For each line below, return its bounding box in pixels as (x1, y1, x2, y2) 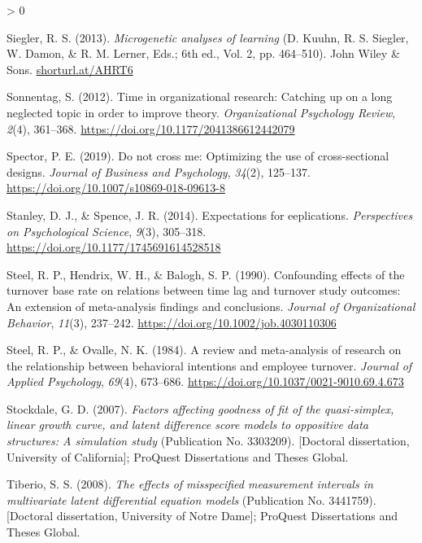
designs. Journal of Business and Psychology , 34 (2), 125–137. (7, 163, 311, 180)
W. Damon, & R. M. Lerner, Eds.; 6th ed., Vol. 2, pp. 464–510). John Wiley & (7, 45, 400, 62)
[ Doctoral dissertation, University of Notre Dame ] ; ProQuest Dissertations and (7, 507, 398, 524)
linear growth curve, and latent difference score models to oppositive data (7, 416, 368, 433)
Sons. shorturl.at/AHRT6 (7, 60, 133, 77)
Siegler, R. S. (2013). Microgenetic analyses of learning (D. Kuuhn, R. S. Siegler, (7, 28, 409, 46)
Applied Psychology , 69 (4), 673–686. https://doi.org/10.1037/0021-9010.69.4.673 (7, 373, 404, 390)
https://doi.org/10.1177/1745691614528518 (7, 239, 221, 256)
